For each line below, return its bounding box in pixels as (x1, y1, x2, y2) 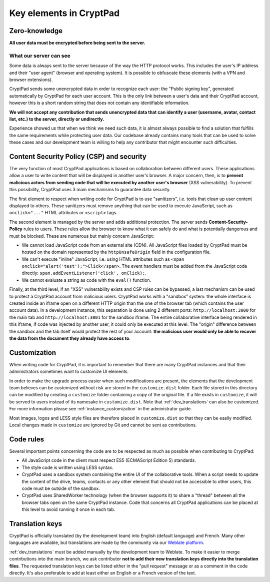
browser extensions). (9, 77, 53, 83)
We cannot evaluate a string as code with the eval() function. (21, 277, 151, 283)
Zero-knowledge (9, 27, 63, 35)
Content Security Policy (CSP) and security (9, 152, 147, 161)
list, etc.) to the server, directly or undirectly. (9, 116, 104, 122)
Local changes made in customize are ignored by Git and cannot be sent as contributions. (9, 422, 197, 428)
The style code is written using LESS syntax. (21, 464, 113, 470)
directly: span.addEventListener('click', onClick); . (21, 270, 147, 276)
